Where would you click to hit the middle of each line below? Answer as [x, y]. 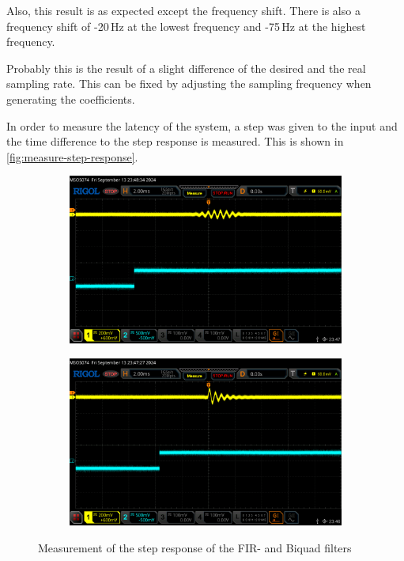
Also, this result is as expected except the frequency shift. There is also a [183, 10]
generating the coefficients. [71, 99]
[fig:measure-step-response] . [72, 156]
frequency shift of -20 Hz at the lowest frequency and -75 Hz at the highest [186, 26]
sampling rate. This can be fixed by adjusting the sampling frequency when [189, 83]
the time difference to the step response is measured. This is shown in [175, 141]
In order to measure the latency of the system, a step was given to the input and [202, 125]
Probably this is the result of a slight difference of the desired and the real [186, 68]
